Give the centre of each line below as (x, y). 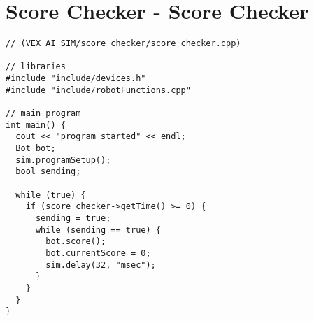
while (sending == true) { (98, 230)
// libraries (36, 67)
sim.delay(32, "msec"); (101, 265)
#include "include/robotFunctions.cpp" (98, 90)
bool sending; (48, 172)
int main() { (36, 125)
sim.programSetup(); (63, 160)
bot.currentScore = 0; (98, 253)
